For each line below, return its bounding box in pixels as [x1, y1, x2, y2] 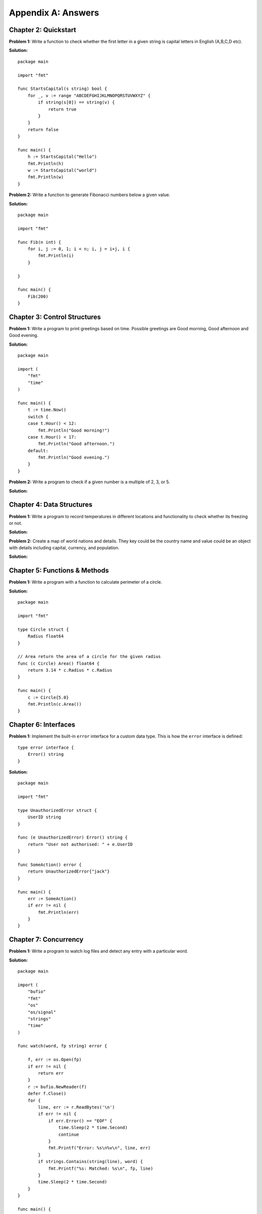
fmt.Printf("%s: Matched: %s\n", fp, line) [48, 1165, 153, 1171]
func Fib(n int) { [17, 239, 62, 245]
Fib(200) [27, 294, 49, 299]
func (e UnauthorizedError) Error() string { [17, 835, 128, 840]
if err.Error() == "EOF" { [48, 1118, 113, 1124]
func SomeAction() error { [17, 862, 82, 867]
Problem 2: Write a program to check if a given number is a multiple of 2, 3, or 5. [9, 479, 170, 485]
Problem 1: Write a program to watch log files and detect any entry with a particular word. [9, 948, 188, 954]
